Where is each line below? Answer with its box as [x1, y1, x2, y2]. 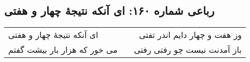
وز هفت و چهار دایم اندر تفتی [139, 29, 242, 41]
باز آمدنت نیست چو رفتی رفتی [133, 44, 242, 56]
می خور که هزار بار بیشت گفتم [8, 44, 118, 56]
